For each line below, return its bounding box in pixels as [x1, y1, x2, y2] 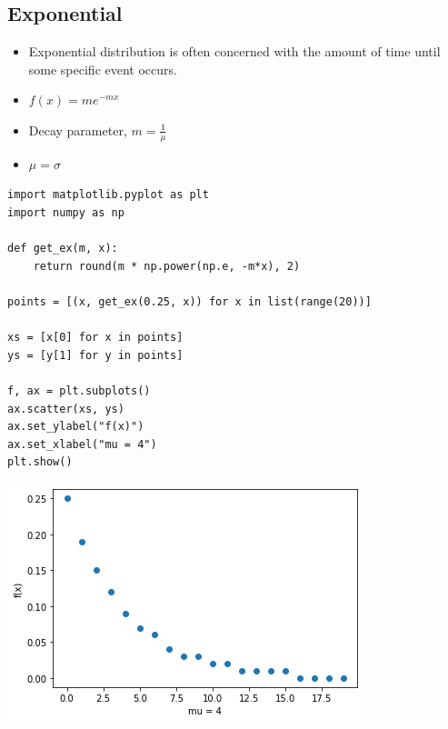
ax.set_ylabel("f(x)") [7, 420, 144, 434]
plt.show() [7, 455, 73, 469]
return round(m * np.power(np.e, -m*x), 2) [33, 259, 301, 273]
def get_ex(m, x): [7, 242, 118, 255]
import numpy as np [7, 206, 124, 219]
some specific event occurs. [28, 59, 177, 78]
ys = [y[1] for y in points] [7, 348, 184, 362]
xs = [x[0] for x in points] [7, 331, 184, 345]
